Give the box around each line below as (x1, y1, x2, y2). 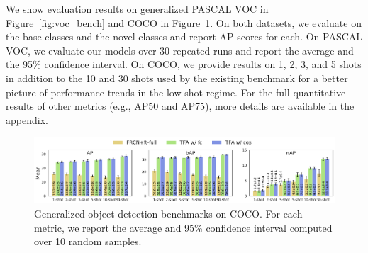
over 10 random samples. (34, 234, 142, 249)
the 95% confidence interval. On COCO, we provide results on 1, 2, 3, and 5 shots (6, 57, 362, 72)
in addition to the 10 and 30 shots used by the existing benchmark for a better (6, 70, 348, 85)
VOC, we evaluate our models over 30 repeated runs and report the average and (6, 43, 354, 57)
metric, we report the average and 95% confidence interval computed (34, 220, 333, 235)
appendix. (6, 112, 48, 127)
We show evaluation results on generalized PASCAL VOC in (6, 1, 269, 16)
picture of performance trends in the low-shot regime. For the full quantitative (6, 84, 346, 99)
